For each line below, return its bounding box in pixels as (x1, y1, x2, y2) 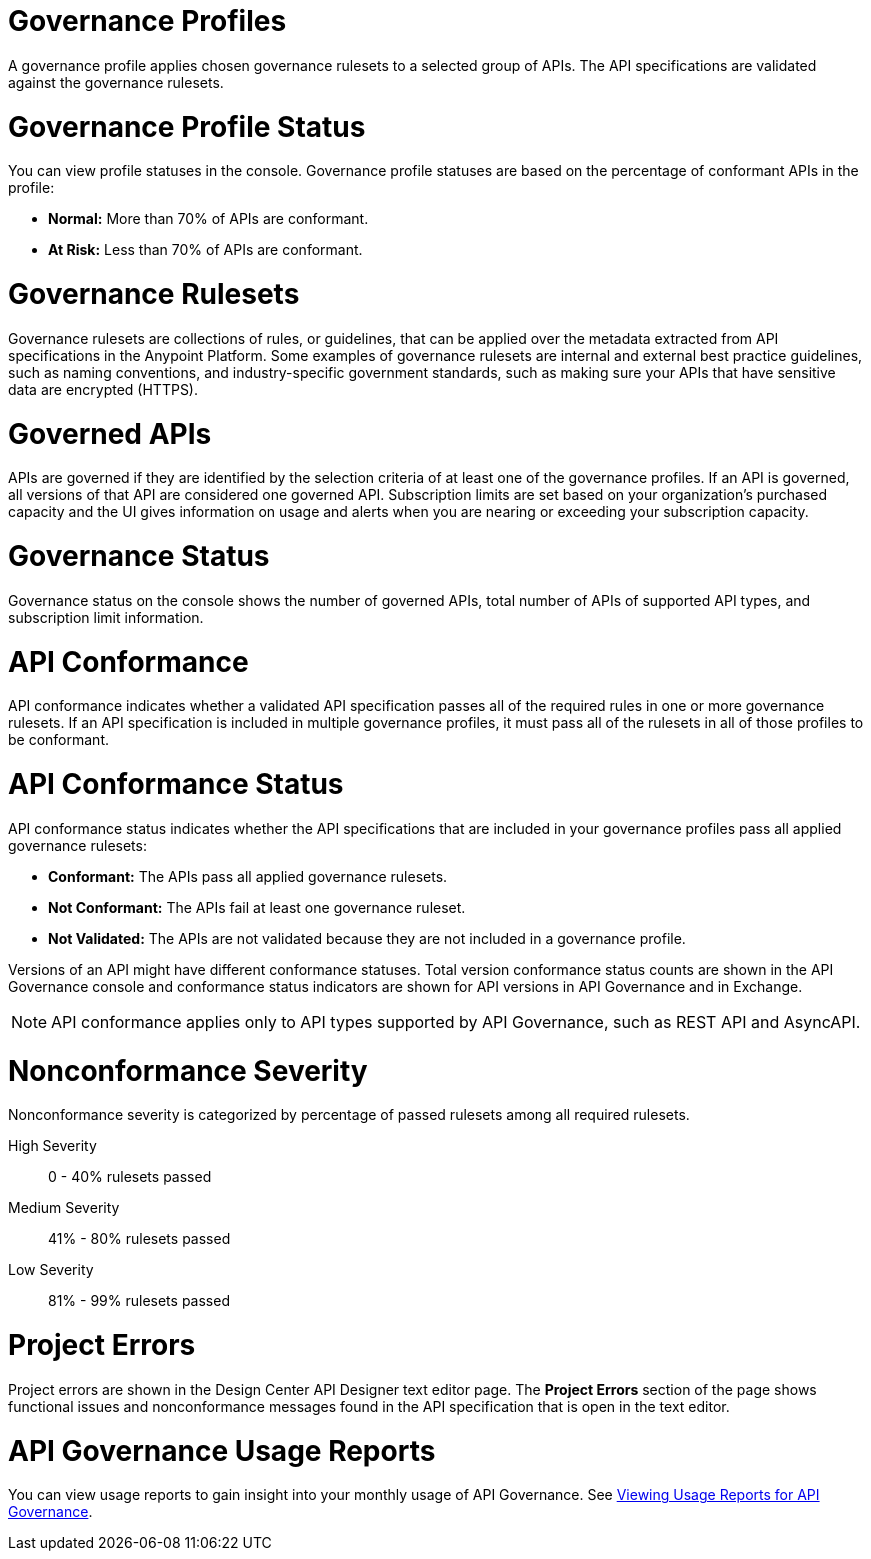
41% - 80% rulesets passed (48, 1230, 231, 1248)
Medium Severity (8, 1199, 120, 1217)
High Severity (8, 1137, 97, 1155)
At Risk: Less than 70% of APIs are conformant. (48, 241, 363, 259)
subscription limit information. (8, 608, 204, 626)
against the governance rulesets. (8, 73, 224, 91)
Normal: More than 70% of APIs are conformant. (48, 210, 369, 228)
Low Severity (8, 1261, 94, 1279)
